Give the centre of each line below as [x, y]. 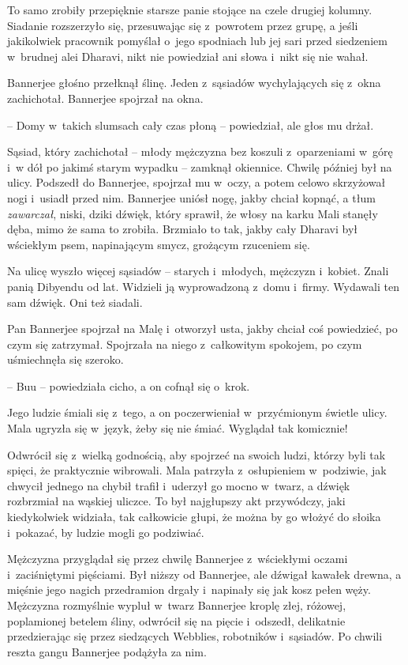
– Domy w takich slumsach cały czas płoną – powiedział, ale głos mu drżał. [191, 125]
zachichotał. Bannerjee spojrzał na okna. [105, 98]
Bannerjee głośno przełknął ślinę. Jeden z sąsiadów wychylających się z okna [194, 83]
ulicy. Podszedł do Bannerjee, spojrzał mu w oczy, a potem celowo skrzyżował [197, 182]
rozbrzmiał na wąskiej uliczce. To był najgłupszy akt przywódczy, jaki [176, 501]
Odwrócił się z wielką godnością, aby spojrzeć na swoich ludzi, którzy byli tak [197, 454]
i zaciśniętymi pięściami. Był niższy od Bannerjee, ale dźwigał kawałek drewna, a [204, 574]
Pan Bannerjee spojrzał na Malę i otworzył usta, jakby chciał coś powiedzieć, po [202, 329]
